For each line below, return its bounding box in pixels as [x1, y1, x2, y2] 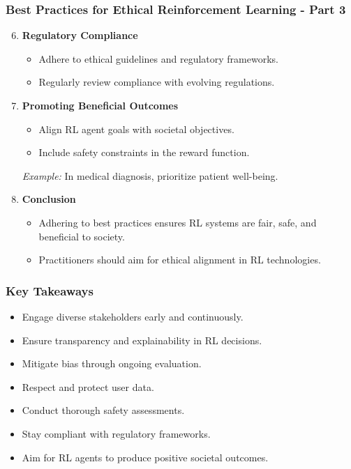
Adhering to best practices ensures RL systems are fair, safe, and [38, 215, 317, 229]
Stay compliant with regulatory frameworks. [22, 426, 211, 440]
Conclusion [22, 192, 76, 206]
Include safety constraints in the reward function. [38, 145, 250, 160]
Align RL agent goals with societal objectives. [38, 121, 234, 136]
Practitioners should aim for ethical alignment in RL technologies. [38, 252, 321, 267]
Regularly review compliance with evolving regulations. [38, 75, 275, 89]
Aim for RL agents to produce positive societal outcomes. [22, 449, 269, 464]
